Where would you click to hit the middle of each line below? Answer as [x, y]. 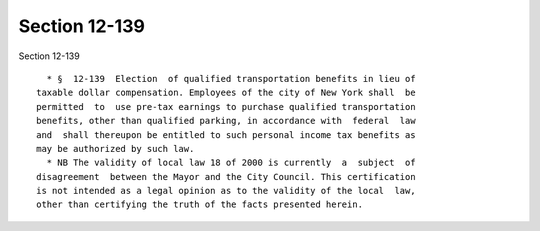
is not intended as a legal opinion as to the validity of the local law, [226, 191]
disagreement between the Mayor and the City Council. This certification [226, 176]
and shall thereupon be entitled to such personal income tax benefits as [226, 134]
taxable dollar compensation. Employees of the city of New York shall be [226, 93]
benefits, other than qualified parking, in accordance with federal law [226, 121]
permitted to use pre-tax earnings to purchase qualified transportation [226, 106]
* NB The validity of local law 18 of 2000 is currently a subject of [231, 163]
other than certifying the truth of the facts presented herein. [200, 204]
